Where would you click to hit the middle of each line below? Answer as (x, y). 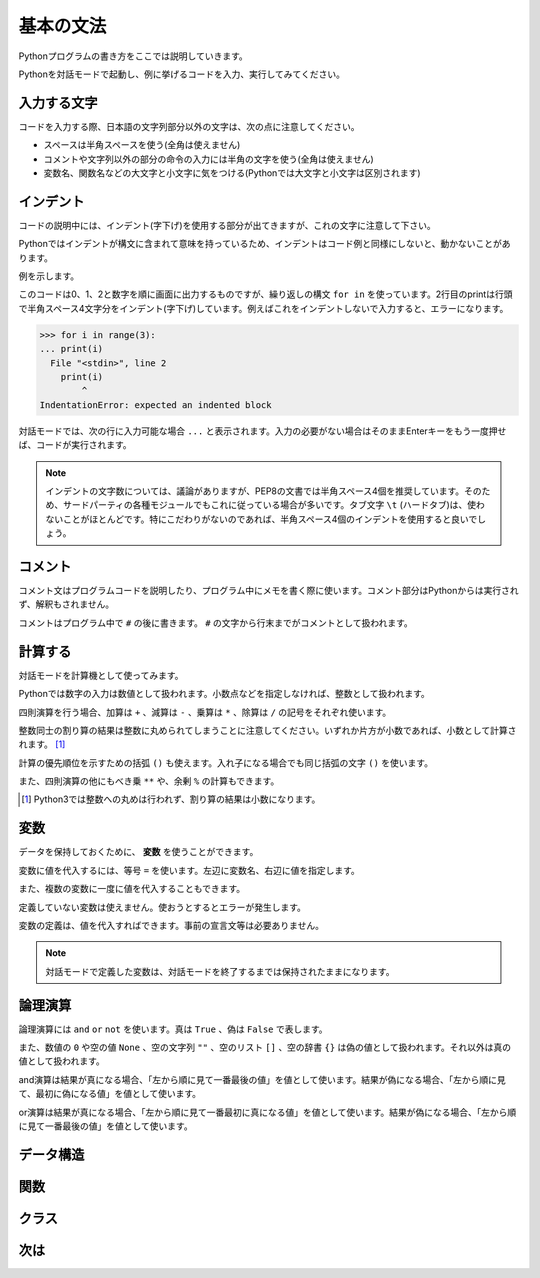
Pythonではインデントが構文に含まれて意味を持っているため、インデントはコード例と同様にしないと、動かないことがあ (264, 244)
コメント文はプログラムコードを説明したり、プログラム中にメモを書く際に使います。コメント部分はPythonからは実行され (268, 591)
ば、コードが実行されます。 (75, 445)
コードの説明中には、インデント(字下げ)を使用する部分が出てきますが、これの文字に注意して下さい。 (227, 225)
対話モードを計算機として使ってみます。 (101, 675)
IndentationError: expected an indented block (155, 404)
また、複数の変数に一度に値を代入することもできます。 (132, 889)
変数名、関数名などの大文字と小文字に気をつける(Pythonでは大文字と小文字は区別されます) (232, 173)
